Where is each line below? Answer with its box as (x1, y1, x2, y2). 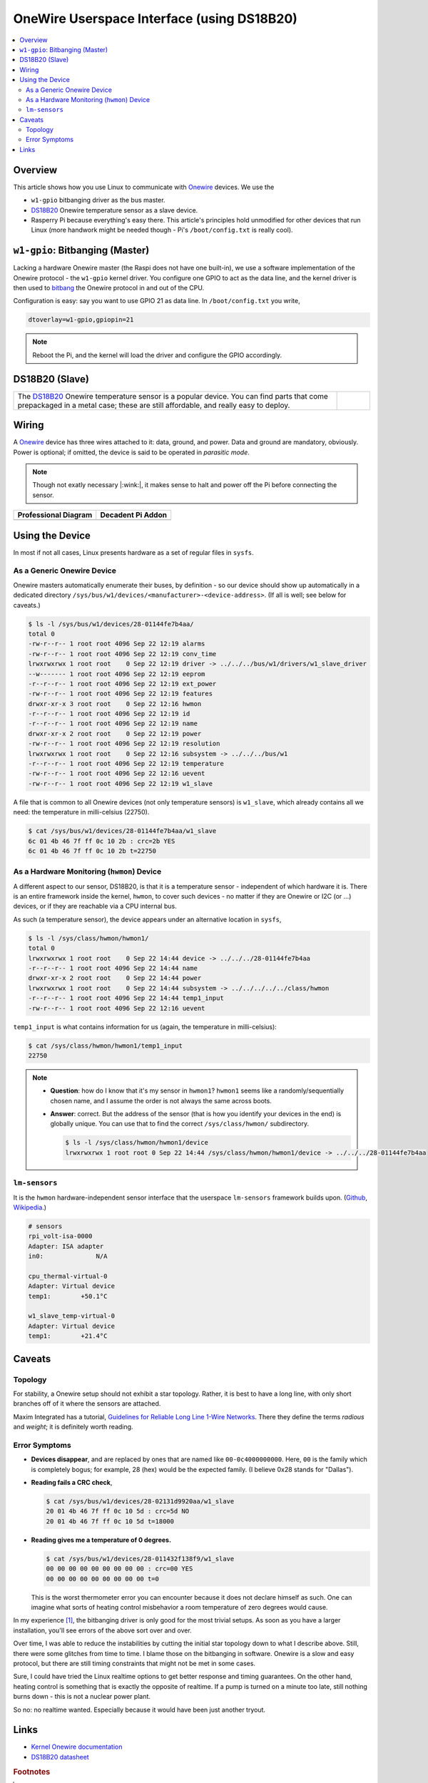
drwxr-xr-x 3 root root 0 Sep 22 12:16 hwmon (28, 700, 202, 707)
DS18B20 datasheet (31, 1752, 89, 1761)
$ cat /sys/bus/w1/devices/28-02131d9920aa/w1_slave (46, 1498, 235, 1506)
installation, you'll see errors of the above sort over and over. (13, 1626, 192, 1635)
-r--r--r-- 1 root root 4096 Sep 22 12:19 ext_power (28, 680, 217, 688)
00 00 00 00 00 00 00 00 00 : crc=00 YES (46, 1565, 193, 1573)
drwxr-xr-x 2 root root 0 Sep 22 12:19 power (28, 730, 202, 737)
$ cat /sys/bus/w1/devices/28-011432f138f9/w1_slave (46, 1555, 235, 1563)
